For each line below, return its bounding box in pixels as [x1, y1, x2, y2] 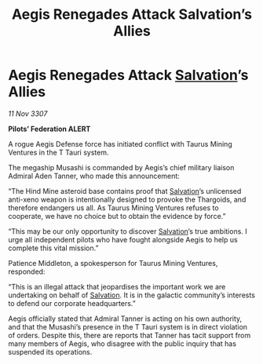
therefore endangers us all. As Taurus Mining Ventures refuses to [8, 202, 219, 213]
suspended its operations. [8, 347, 93, 356]
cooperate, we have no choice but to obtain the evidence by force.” [8, 211, 226, 220]
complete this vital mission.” [8, 243, 99, 253]
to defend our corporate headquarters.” [8, 298, 136, 308]
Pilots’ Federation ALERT [8, 124, 91, 133]
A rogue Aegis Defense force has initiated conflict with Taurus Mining [8, 139, 233, 148]
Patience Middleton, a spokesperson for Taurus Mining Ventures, [8, 258, 218, 268]
